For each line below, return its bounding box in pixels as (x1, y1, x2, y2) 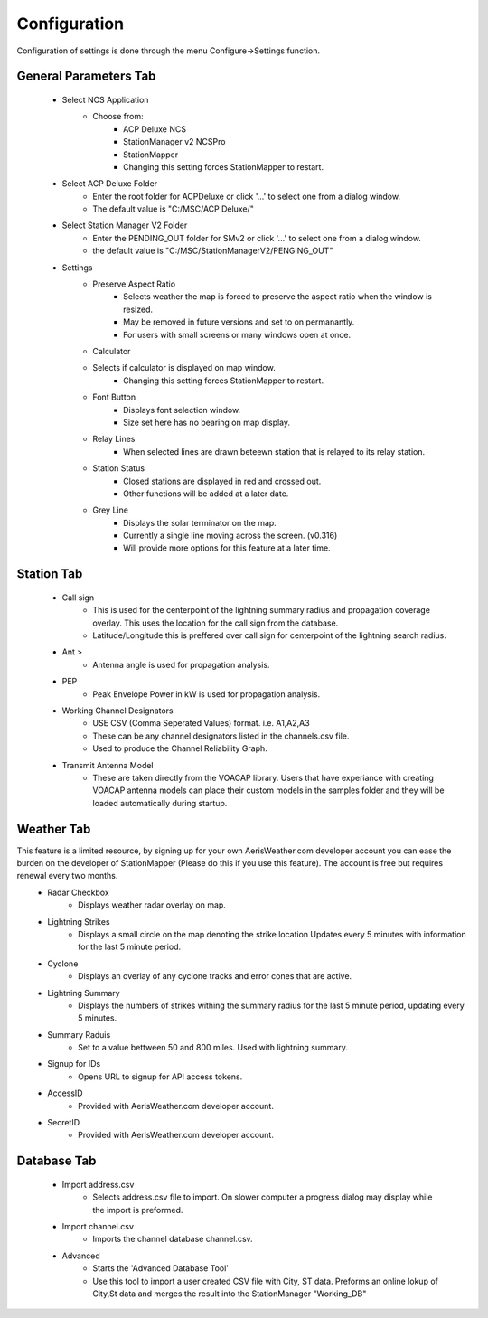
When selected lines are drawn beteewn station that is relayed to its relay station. (123, 446, 425, 457)
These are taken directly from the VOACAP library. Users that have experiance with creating (92, 772, 434, 783)
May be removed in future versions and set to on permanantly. (123, 316, 355, 327)
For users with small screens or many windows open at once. (123, 329, 352, 340)
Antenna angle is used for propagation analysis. (92, 659, 270, 670)
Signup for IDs (47, 1059, 101, 1069)
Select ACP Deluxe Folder (61, 178, 158, 189)
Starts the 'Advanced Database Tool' (92, 1263, 230, 1274)
